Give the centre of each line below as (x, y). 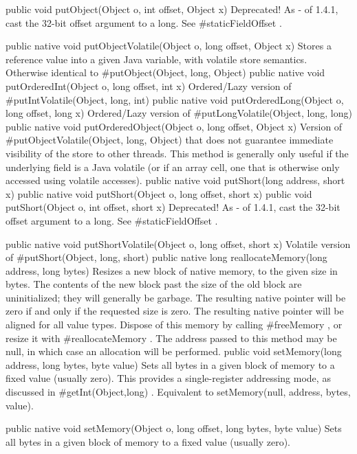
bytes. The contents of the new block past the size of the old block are (154, 284)
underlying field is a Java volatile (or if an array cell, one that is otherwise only (173, 167)
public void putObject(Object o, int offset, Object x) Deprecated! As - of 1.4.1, (172, 9)
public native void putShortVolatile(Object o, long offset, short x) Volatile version (178, 243)
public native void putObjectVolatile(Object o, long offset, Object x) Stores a (169, 46)
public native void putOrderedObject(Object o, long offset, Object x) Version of (174, 126)
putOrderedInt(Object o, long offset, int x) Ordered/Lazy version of (149, 86)
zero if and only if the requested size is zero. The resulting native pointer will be (175, 311)
